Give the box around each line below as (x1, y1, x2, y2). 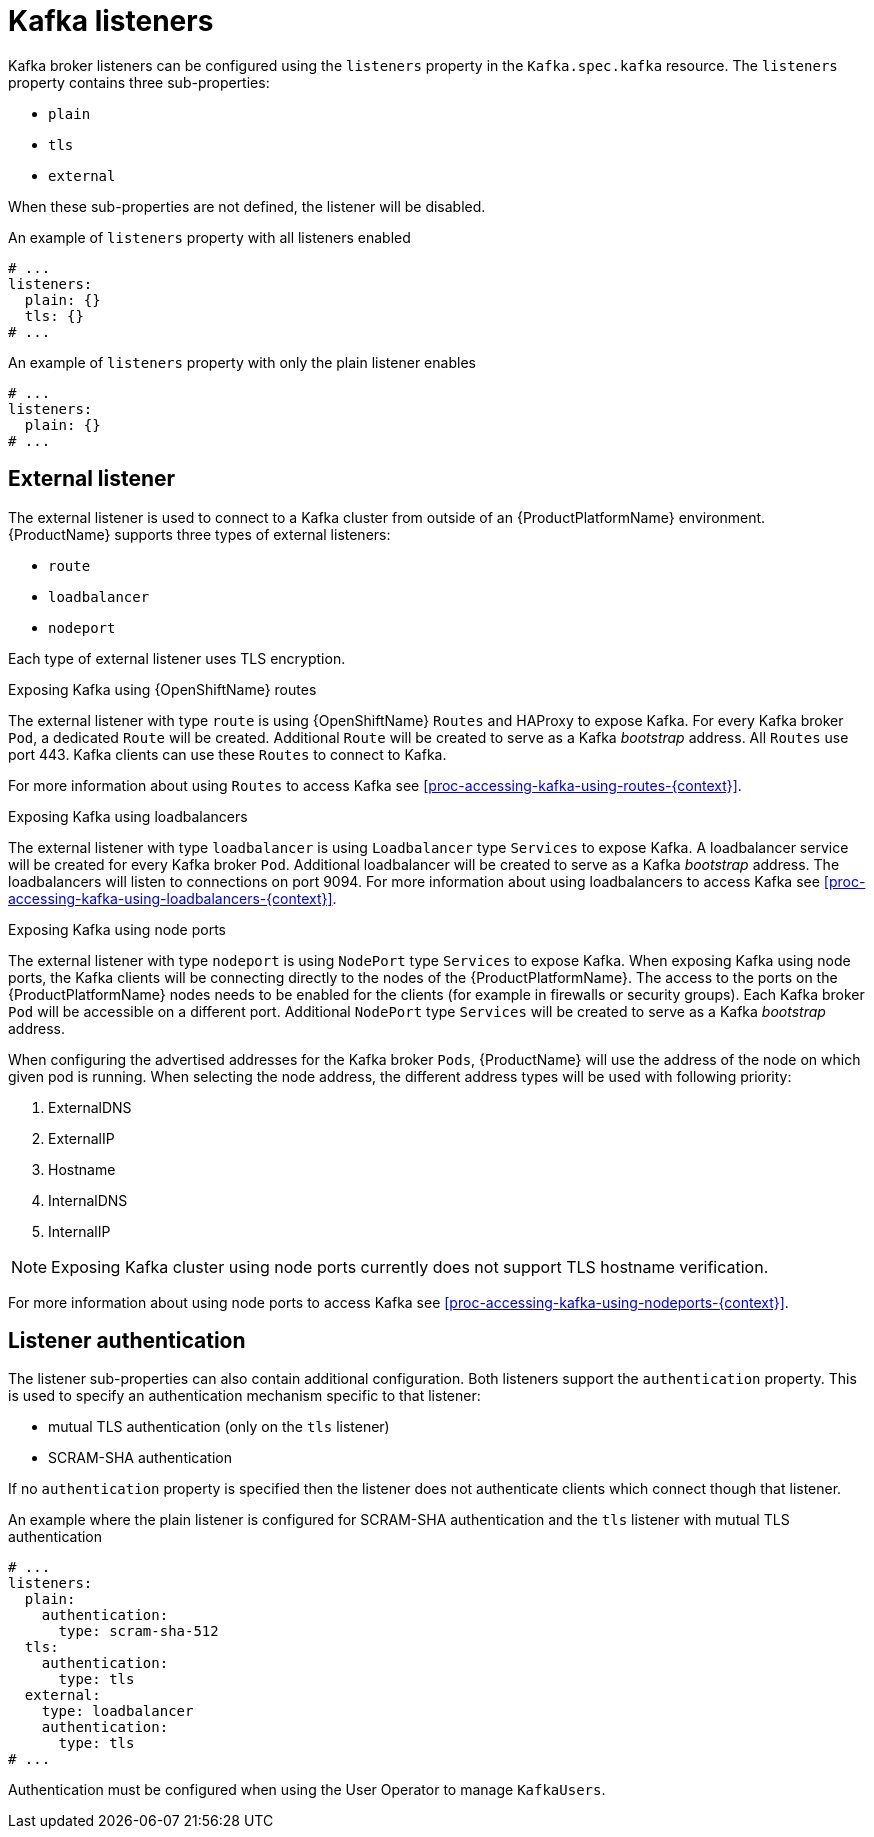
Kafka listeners (8, 4, 214, 38)
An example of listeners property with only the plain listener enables (8, 353, 476, 371)
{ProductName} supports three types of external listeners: (8, 525, 391, 543)
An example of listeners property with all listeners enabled (8, 228, 411, 246)
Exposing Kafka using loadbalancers (8, 807, 248, 825)
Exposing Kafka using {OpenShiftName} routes (8, 680, 317, 698)
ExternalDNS (48, 1098, 132, 1116)
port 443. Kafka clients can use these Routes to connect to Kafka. (8, 745, 447, 763)
